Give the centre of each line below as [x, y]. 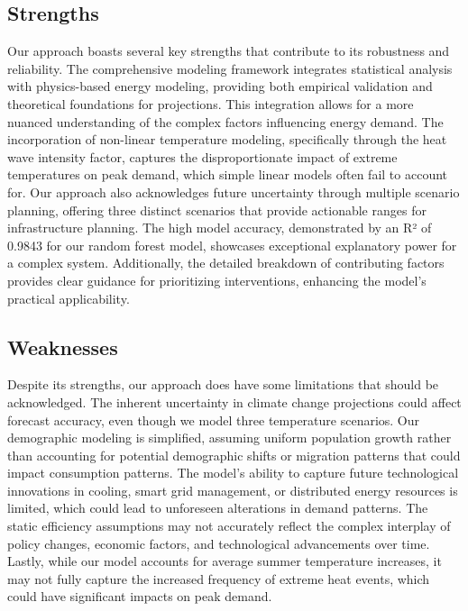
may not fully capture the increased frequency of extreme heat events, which [219, 578]
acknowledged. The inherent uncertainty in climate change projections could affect [234, 401]
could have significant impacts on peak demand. [140, 596]
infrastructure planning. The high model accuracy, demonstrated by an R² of [220, 228]
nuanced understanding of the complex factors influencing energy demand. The [225, 121]
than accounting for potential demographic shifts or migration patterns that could [234, 455]
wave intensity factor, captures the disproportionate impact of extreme [202, 156]
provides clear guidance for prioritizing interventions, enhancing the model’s [217, 280]
